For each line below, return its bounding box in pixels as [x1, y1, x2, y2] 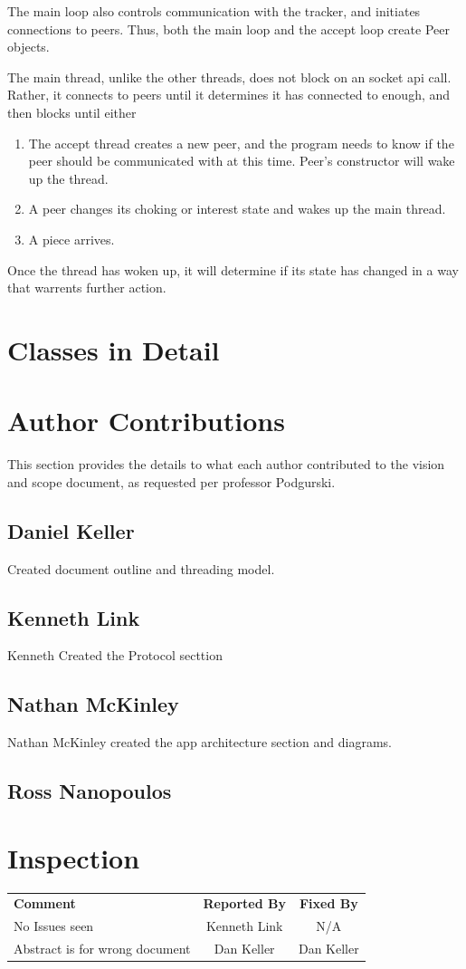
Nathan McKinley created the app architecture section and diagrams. [7, 733, 392, 752]
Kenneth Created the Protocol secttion [7, 646, 223, 665]
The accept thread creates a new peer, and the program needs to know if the [28, 133, 454, 152]
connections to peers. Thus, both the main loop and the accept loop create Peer [7, 19, 450, 38]
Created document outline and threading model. [7, 559, 275, 578]
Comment [14, 894, 76, 913]
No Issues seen [14, 916, 94, 935]
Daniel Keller [7, 516, 135, 544]
